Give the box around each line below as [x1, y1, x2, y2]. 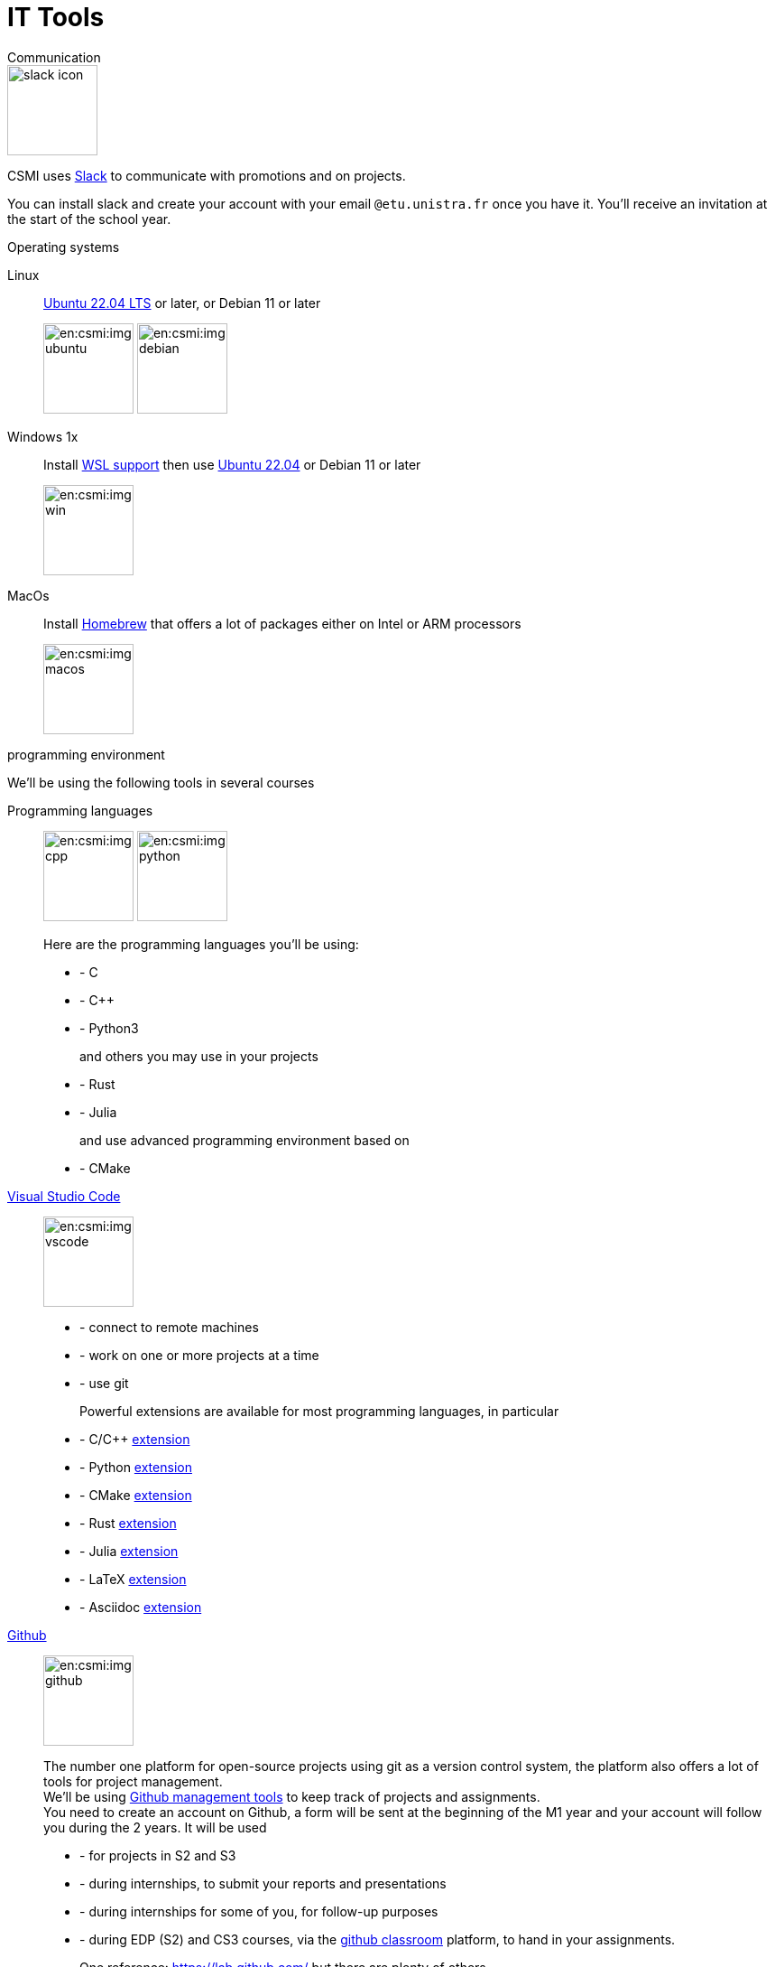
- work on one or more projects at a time [79, 1347, 319, 1363]
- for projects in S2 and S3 [79, 1847, 236, 1863]
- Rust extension [79, 1515, 177, 1531]
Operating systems [7, 238, 120, 255]
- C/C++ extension [79, 1431, 190, 1447]
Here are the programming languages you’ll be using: [43, 936, 359, 952]
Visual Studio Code [7, 1188, 121, 1204]
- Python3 [79, 1020, 139, 1036]
